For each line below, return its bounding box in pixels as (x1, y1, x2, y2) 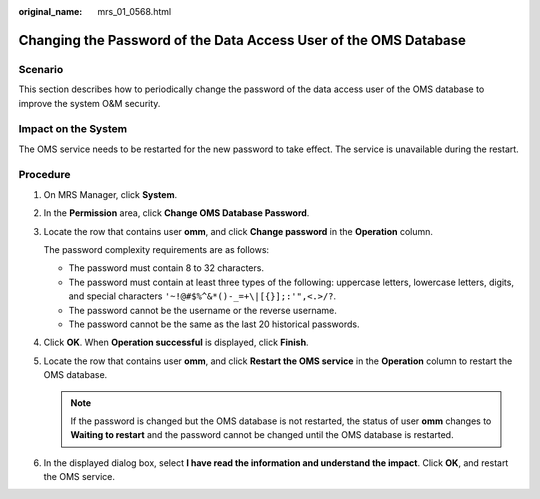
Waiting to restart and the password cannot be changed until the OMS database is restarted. (70, 429, 454, 441)
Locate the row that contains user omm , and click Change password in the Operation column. (43, 225, 434, 237)
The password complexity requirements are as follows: (43, 244, 270, 255)
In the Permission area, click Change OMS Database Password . (43, 207, 310, 219)
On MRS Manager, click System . (43, 188, 178, 200)
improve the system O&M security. (18, 97, 161, 109)
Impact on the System (18, 122, 128, 136)
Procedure (18, 168, 71, 182)
